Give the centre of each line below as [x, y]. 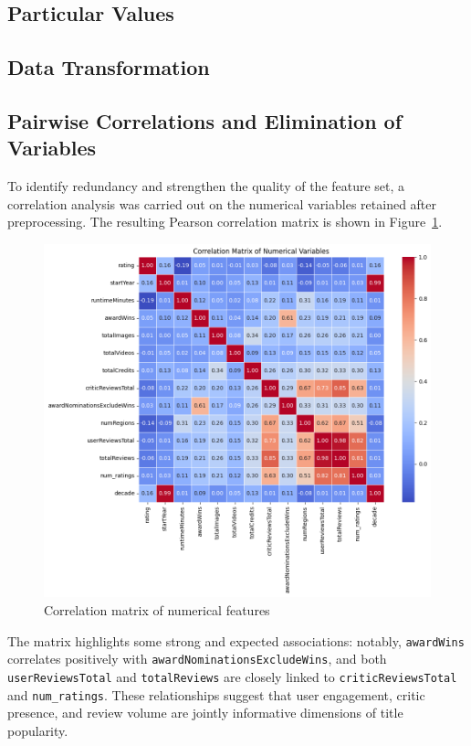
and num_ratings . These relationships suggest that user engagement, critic [216, 694]
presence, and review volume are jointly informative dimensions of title [205, 713]
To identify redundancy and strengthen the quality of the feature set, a [206, 186]
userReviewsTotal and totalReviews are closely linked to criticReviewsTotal [232, 676]
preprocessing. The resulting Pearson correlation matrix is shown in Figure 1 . [225, 222]
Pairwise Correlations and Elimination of [205, 120]
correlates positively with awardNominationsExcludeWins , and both [197, 659]
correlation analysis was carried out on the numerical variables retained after [222, 203]
